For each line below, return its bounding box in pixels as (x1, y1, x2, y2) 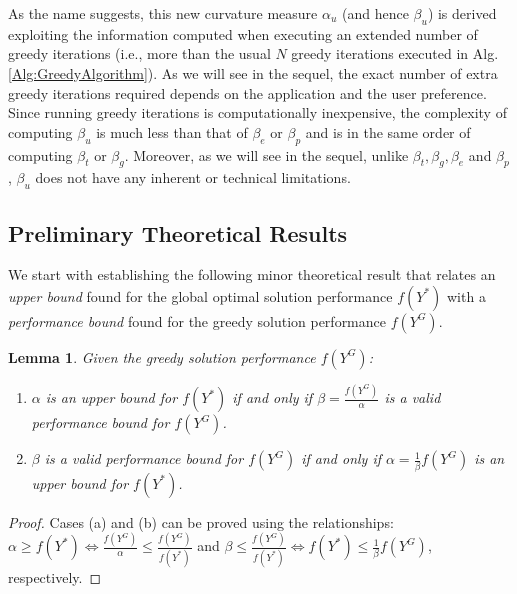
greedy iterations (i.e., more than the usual (8, 43, 271, 64)
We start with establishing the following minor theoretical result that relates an (8, 264, 496, 285)
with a (446, 285, 486, 306)
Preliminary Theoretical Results (8, 217, 348, 248)
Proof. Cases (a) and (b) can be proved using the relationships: (8, 511, 394, 532)
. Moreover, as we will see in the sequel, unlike (124, 144, 409, 165)
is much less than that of (96, 121, 248, 142)
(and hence (341, 3, 409, 23)
